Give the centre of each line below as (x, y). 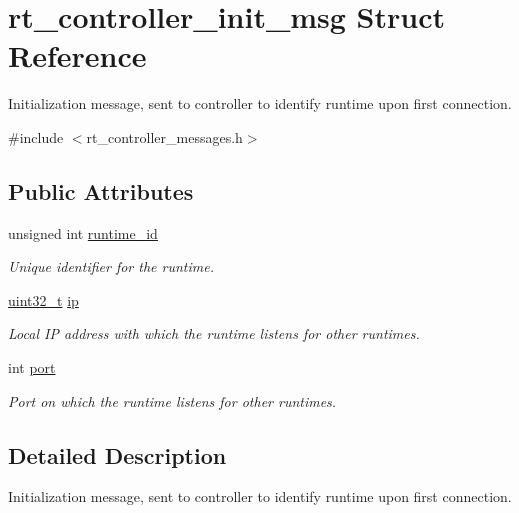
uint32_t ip (43, 299)
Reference (77, 55)
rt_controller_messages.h (164, 136)
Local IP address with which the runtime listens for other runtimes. (214, 333)
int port (32, 367)
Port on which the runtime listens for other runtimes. (172, 400)
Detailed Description (117, 454)
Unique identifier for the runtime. (111, 266)
